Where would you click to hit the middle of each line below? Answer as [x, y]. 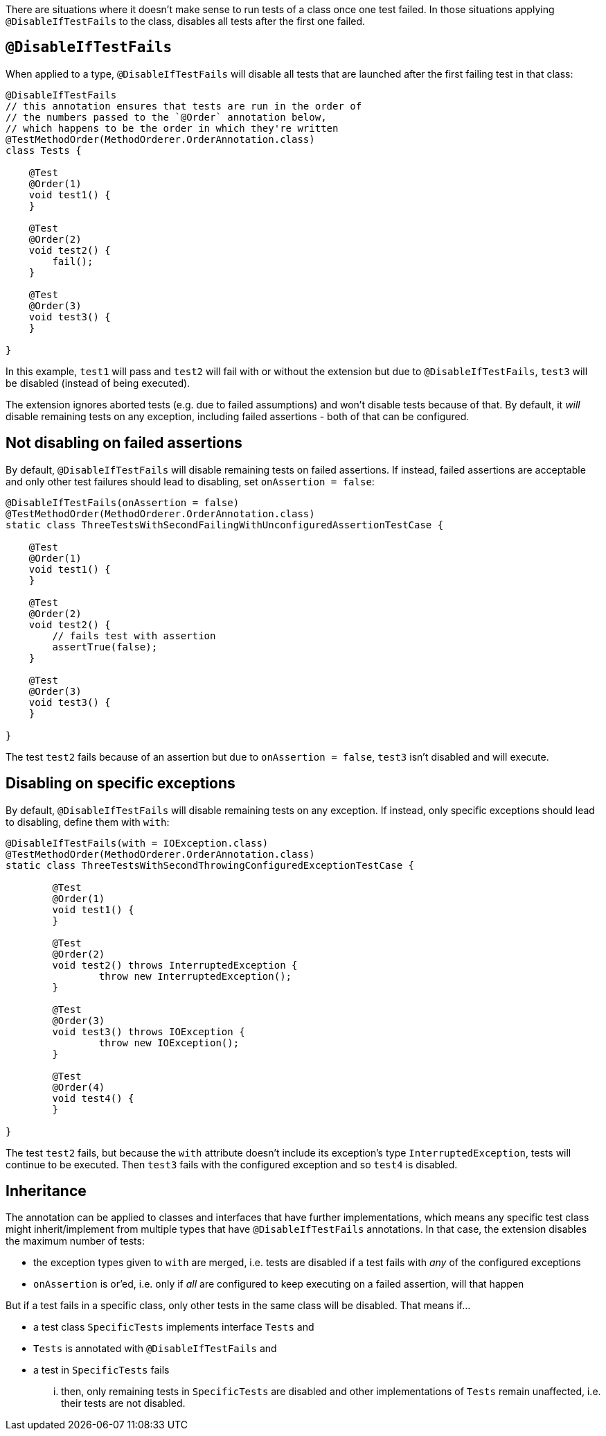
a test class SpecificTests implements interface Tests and [174, 1327]
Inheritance [46, 1191]
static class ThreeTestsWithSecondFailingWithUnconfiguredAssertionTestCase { [225, 525]
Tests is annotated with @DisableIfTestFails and [155, 1349]
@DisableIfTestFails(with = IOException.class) [137, 843]
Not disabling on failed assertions [124, 443]
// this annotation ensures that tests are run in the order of [184, 106]
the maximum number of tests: [75, 1241]
